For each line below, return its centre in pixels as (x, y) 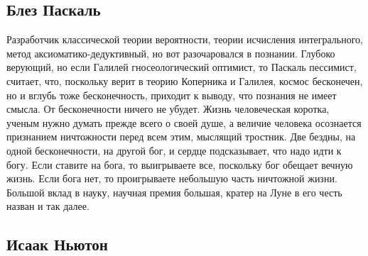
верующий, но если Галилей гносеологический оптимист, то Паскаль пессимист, (182, 67)
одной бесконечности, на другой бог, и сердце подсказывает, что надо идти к (174, 150)
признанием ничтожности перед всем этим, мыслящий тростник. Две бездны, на (181, 137)
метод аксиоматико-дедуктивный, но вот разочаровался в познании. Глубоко (171, 53)
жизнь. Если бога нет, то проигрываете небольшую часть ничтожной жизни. (172, 178)
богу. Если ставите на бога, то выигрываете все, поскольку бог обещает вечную (180, 164)
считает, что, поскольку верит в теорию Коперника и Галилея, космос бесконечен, (185, 80)
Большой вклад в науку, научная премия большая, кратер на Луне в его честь (174, 192)
